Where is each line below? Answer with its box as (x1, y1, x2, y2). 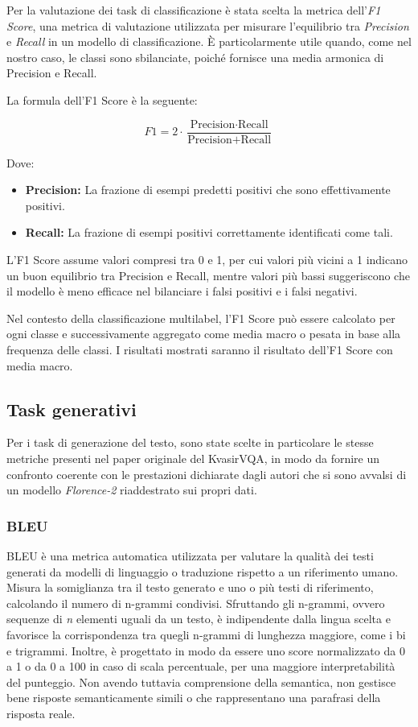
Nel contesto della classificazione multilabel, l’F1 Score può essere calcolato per (6, 309, 395, 326)
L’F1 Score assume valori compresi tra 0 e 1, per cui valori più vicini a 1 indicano (6, 251, 408, 267)
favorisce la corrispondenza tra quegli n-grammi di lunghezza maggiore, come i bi (6, 626, 406, 642)
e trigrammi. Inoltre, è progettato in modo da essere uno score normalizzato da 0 (6, 642, 405, 659)
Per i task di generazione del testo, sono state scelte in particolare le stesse (6, 434, 374, 451)
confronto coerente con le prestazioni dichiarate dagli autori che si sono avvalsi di (6, 465, 407, 482)
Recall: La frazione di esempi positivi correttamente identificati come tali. (25, 224, 393, 241)
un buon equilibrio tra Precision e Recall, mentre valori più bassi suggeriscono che (6, 266, 410, 283)
